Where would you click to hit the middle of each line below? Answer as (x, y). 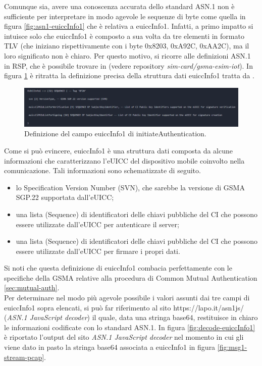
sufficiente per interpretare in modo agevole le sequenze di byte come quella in (125, 16)
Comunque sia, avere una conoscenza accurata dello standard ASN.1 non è (119, 6)
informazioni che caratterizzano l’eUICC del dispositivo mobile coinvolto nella (124, 160)
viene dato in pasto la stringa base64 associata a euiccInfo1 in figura (110, 347)
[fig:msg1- (232, 347)
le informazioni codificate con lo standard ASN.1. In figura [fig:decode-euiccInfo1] (130, 327)
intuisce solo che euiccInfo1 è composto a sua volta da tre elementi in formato (124, 36)
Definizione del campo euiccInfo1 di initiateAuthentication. (115, 134)
